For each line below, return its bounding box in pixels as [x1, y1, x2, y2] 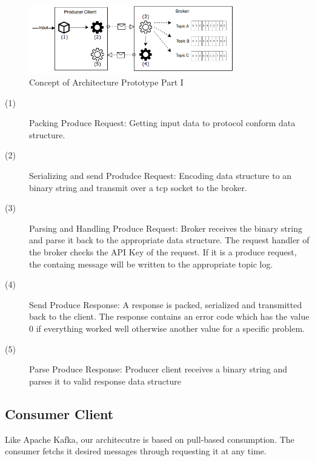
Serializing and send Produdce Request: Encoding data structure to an [29, 169, 292, 182]
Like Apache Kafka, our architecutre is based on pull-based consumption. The [5, 432, 294, 445]
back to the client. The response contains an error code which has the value [29, 310, 310, 323]
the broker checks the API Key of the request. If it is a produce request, [29, 246, 297, 258]
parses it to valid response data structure [29, 374, 181, 387]
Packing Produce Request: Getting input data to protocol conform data [29, 116, 296, 129]
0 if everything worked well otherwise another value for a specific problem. [29, 321, 305, 334]
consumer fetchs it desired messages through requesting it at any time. [5, 445, 267, 457]
